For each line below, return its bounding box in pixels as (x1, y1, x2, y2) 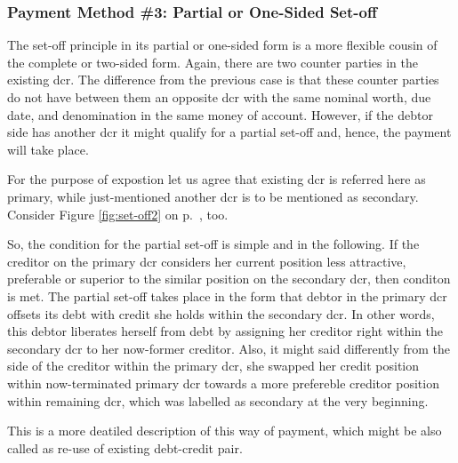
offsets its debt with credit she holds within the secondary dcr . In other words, (7, 304, 435, 323)
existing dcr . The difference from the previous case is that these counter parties (7, 70, 439, 89)
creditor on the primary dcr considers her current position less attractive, (7, 251, 406, 270)
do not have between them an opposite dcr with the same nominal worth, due (7, 88, 431, 106)
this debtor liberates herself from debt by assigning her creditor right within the (7, 322, 443, 340)
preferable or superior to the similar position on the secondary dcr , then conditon (7, 269, 451, 288)
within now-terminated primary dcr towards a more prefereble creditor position (7, 373, 439, 392)
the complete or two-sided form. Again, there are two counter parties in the (7, 52, 418, 71)
